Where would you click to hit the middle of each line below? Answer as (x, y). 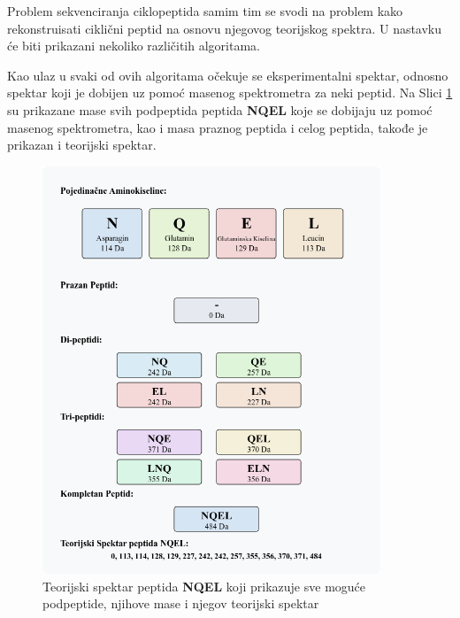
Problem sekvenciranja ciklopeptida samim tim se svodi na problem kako (205, 11)
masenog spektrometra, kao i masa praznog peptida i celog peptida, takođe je (218, 127)
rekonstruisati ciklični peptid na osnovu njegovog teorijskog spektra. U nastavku (225, 28)
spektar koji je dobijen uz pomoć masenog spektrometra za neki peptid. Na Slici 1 (230, 93)
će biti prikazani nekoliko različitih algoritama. (134, 46)
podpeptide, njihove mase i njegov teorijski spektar (181, 603)
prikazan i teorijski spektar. (82, 145)
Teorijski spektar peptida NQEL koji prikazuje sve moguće (204, 586)
